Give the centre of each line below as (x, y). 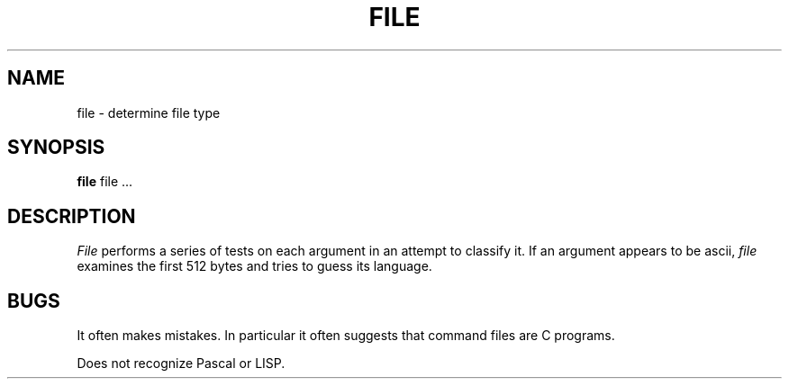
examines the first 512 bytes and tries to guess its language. (254, 266)
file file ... (105, 182)
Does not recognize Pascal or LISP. (181, 364)
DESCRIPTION (72, 216)
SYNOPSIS (56, 148)
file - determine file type (149, 112)
